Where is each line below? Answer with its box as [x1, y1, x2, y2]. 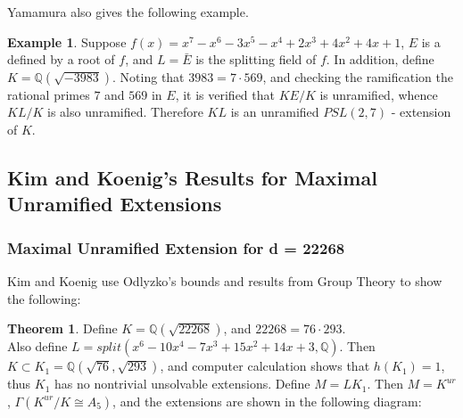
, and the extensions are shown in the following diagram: [112, 391, 422, 410]
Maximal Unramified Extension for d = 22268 [7, 236, 345, 258]
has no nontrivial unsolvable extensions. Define [54, 374, 310, 393]
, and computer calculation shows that [160, 357, 370, 375]
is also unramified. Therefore [46, 102, 203, 121]
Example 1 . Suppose [7, 32, 127, 51]
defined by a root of [7, 50, 115, 69]
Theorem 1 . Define [7, 319, 118, 338]
